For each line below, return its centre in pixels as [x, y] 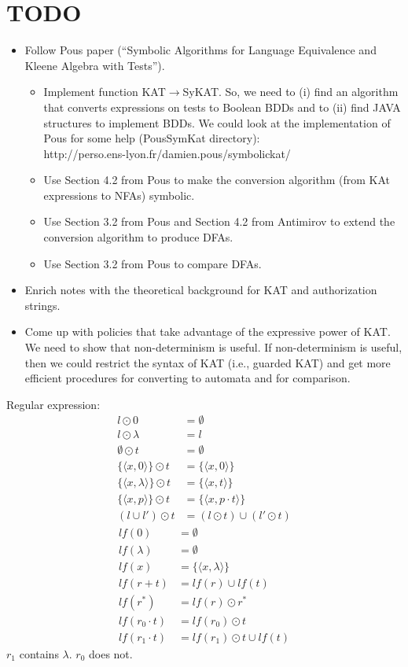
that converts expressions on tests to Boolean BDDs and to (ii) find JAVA [222, 107]
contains [39, 653]
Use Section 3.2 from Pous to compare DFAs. [153, 263]
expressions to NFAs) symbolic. [119, 195]
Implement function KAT [105, 92]
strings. [42, 305]
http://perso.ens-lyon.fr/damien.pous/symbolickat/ [167, 153]
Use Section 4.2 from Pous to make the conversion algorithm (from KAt [217, 180]
